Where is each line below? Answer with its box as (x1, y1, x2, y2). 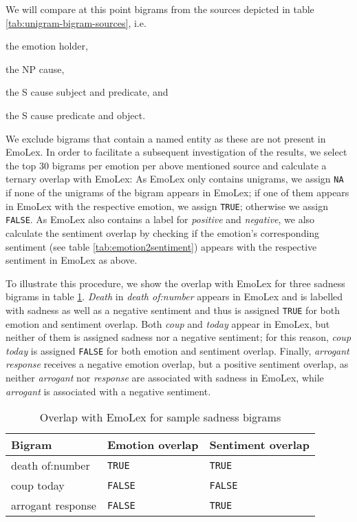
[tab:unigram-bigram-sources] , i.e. (6, 15, 147, 30)
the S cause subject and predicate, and (6, 85, 169, 99)
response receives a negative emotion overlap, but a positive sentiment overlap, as (6, 357, 349, 371)
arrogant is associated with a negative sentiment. (6, 384, 211, 398)
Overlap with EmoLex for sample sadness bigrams (39, 409, 281, 426)
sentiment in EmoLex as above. (6, 253, 138, 267)
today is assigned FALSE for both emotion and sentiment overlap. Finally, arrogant (6, 343, 349, 357)
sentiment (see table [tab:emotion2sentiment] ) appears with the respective (6, 239, 317, 253)
